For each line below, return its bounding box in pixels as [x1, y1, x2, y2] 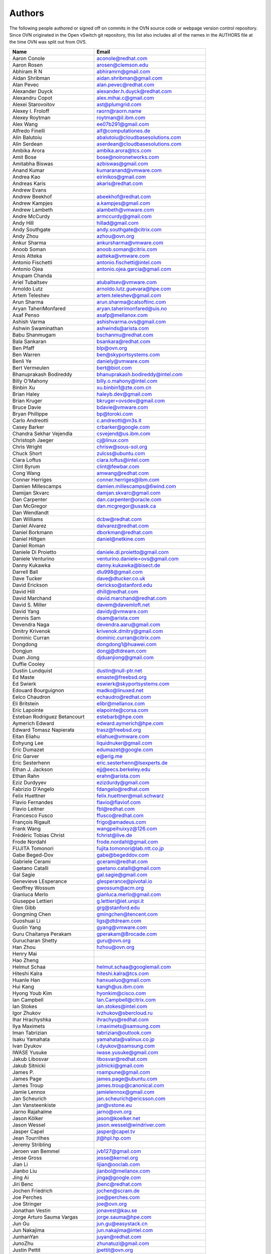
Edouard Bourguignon [12, 687, 64, 694]
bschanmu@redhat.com [96, 331, 154, 338]
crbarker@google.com [96, 423, 150, 430]
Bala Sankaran [12, 338, 47, 345]
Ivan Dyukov [12, 1042, 42, 1049]
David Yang [12, 607, 40, 614]
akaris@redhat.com [96, 180, 143, 187]
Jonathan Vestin [12, 1207, 51, 1214]
